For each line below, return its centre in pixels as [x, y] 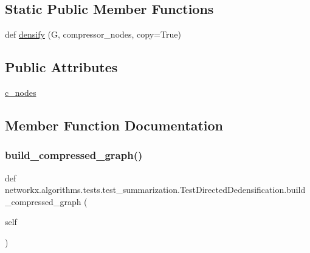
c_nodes [21, 92]
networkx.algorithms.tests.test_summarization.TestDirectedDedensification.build [155, 190]
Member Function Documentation [114, 125]
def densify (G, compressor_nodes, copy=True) [93, 34]
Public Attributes [61, 67]
